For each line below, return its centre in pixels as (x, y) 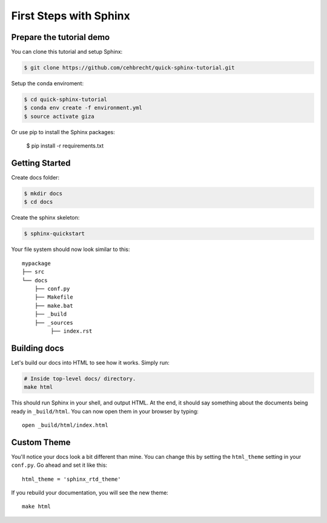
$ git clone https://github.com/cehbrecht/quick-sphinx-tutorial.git (129, 68)
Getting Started (41, 163)
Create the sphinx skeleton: (45, 218)
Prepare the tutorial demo (61, 37)
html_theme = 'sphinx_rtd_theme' (71, 479)
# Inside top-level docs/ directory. (80, 378)
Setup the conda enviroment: (48, 83)
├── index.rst (71, 331)
